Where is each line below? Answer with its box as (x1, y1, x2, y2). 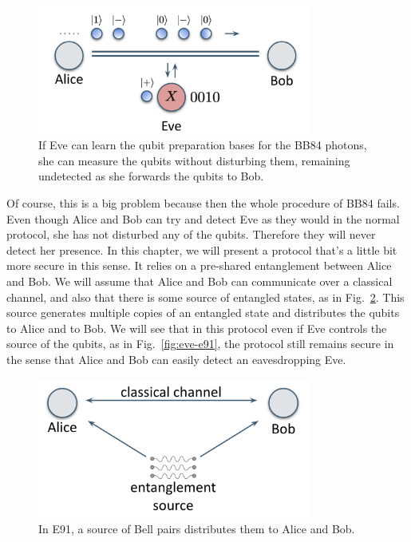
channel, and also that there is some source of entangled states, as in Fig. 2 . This (6, 288, 405, 305)
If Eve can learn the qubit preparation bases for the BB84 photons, (38, 136, 367, 153)
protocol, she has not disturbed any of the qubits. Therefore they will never (6, 226, 376, 243)
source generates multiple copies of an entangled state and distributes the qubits (6, 304, 400, 321)
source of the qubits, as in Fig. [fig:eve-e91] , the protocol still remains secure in (6, 335, 394, 352)
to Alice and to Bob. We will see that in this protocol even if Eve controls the (6, 319, 387, 336)
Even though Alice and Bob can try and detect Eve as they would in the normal (6, 210, 400, 227)
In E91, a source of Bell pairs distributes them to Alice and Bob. (38, 520, 355, 536)
